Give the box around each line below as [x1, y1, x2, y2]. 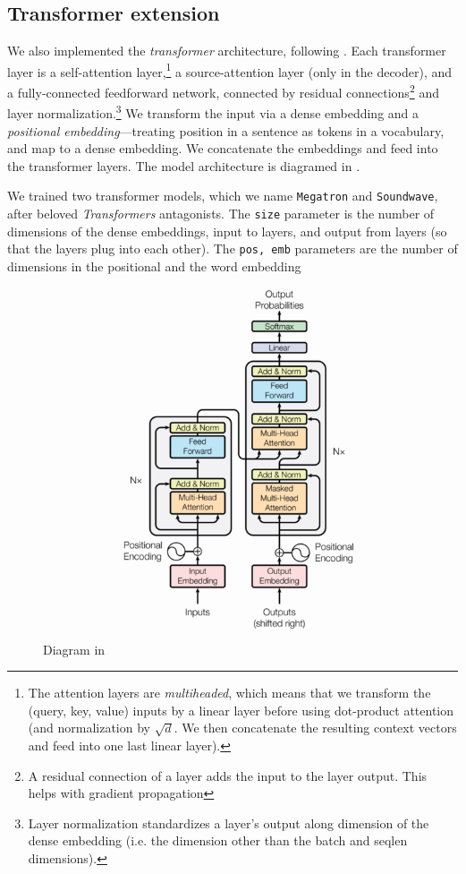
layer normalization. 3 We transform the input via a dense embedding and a [7, 101, 419, 122]
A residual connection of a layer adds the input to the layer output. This [28, 766, 428, 784]
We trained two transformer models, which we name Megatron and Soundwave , [7, 186, 438, 205]
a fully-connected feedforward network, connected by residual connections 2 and [7, 81, 439, 101]
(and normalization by [28, 718, 150, 737]
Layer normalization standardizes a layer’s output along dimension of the [28, 813, 429, 832]
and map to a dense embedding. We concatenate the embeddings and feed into [7, 139, 438, 158]
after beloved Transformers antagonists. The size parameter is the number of [7, 203, 435, 222]
